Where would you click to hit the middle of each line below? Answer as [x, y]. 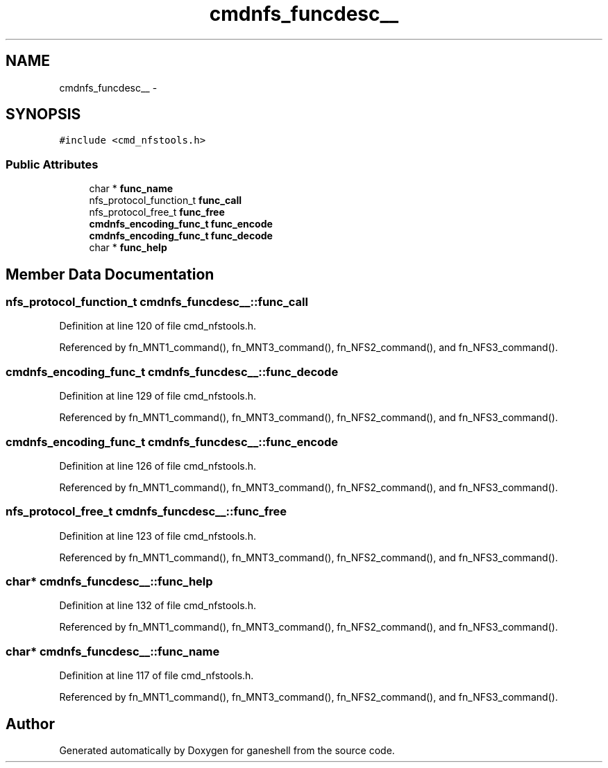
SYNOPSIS [43, 114]
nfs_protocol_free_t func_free [157, 212]
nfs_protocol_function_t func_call [166, 200]
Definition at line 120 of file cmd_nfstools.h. [158, 326]
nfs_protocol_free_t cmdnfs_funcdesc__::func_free [146, 512]
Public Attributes [52, 164]
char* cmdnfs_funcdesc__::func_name [113, 651]
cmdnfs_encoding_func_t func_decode [181, 236]
